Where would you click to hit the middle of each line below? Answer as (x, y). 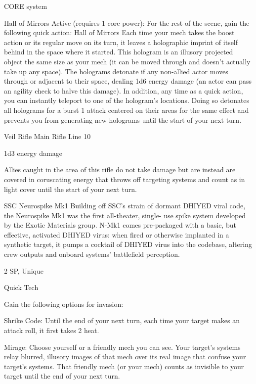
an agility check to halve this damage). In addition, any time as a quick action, (124, 90)
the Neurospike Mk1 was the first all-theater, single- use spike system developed (125, 215)
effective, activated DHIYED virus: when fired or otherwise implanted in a (117, 234)
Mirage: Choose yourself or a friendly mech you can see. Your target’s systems (122, 347)
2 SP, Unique (24, 270)
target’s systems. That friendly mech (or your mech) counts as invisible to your (124, 366)
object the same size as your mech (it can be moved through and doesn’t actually (127, 61)
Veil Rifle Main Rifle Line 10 (47, 136)
